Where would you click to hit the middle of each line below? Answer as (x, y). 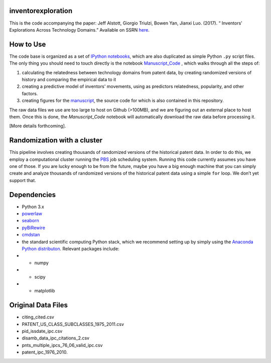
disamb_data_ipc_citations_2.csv (56, 338)
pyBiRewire (33, 228)
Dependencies (33, 195)
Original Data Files (38, 305)
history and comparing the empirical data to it (69, 79)
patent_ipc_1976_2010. (45, 352)
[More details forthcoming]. (38, 126)
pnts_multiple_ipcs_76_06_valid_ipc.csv (62, 345)
